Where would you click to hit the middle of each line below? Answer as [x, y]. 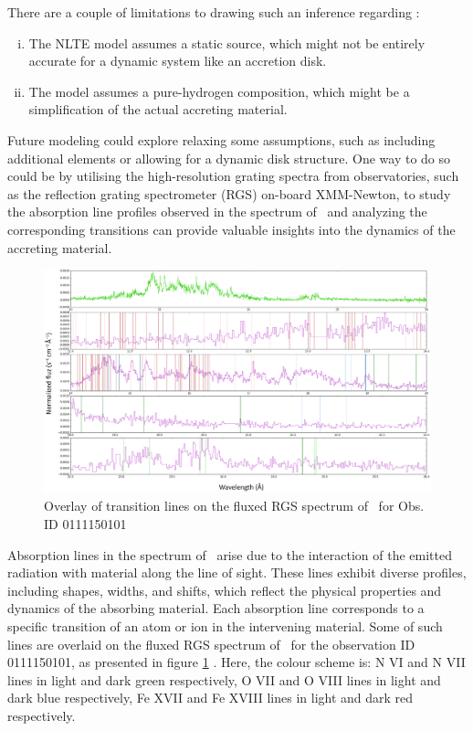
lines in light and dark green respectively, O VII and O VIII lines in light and [224, 679]
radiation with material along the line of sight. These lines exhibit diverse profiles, [237, 572]
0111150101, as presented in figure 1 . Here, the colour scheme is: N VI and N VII [236, 662]
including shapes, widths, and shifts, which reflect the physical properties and [225, 590]
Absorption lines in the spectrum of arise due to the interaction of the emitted [230, 554]
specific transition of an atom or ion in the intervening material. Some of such [225, 625]
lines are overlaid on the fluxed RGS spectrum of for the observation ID [211, 644]
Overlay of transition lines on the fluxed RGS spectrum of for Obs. [234, 506]
